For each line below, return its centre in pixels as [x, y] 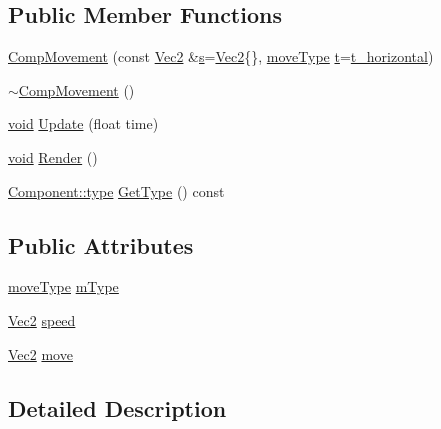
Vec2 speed [42, 319]
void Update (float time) [83, 123]
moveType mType [63, 286]
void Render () [53, 156]
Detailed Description [117, 407]
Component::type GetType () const [116, 190]
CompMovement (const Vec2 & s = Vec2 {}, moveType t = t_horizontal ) [221, 56]
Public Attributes [101, 244]
